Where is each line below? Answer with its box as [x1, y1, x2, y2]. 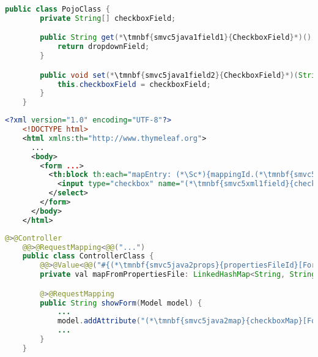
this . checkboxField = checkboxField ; [57, 80, 211, 89]
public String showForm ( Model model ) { [40, 298, 202, 307]
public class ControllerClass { [22, 252, 154, 261]
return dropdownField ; [57, 42, 150, 51]
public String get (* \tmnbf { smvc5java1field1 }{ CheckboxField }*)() [40, 33, 312, 42]
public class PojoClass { [5, 5, 110, 13]
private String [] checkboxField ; [40, 13, 176, 23]
